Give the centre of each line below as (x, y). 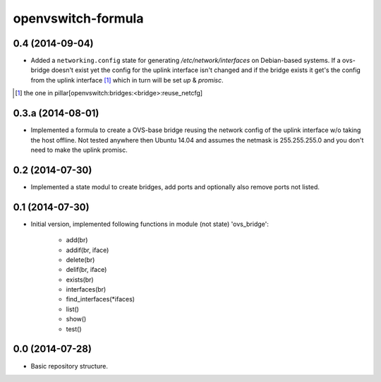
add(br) (77, 240)
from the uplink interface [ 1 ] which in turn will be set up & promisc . (127, 80)
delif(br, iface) (86, 270)
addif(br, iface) (87, 250)
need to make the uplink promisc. (79, 150)
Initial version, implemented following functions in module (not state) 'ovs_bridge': (150, 224)
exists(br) (80, 280)
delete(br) (80, 259)
